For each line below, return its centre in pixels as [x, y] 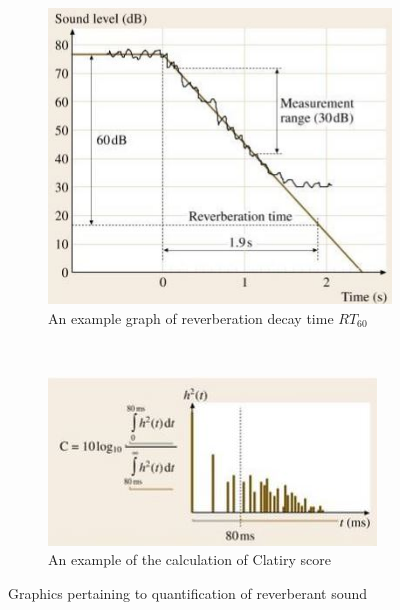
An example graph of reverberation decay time [191, 317]
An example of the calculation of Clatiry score [189, 559]
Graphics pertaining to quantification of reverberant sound [188, 592]
